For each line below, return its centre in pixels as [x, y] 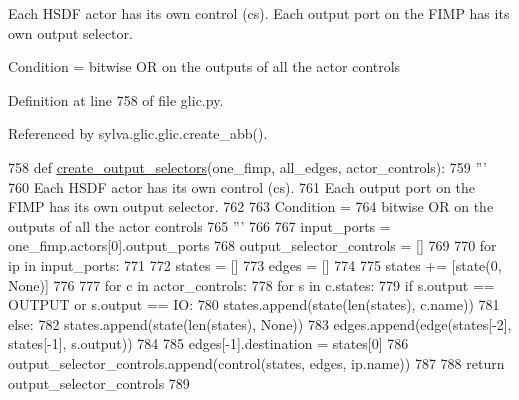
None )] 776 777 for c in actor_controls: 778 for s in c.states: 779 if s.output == [251, 284]
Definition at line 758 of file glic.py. [116, 99]
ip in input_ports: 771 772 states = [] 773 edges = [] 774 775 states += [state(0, [255, 264]
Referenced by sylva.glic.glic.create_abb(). [138, 133]
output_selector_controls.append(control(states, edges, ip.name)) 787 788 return [256, 362]
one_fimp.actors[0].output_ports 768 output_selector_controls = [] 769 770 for [252, 245]
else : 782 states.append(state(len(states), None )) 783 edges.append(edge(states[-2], [260, 323]
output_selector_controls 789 [99, 382]
